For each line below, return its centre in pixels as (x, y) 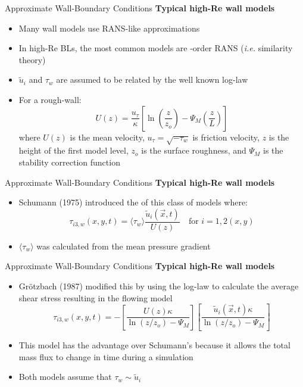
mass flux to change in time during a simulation (106, 356)
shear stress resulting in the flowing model (96, 297)
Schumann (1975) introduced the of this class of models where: (133, 202)
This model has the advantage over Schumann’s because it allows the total (154, 344)
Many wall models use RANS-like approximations (109, 28)
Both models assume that (65, 377)
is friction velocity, (226, 137)
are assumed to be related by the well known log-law (152, 79)
